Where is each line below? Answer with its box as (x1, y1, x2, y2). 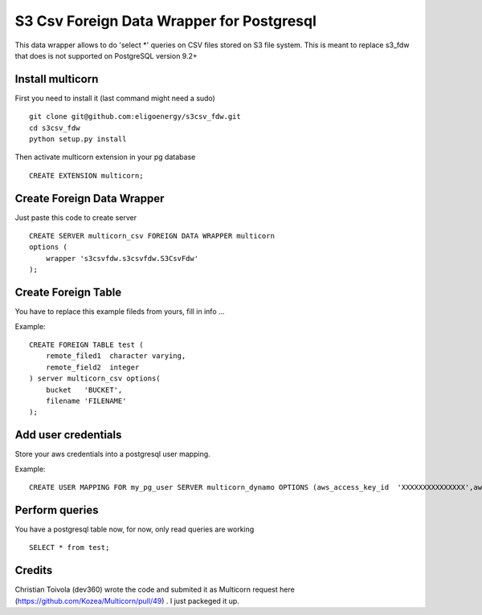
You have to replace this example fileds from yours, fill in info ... (14, 307, 225, 316)
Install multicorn (14, 72, 99, 86)
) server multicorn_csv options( (29, 374, 161, 383)
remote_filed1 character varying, (45, 352, 186, 360)
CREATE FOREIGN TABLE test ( (29, 340, 144, 349)
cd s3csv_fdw (29, 123, 80, 132)
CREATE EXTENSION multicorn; (29, 171, 144, 180)
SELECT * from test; (29, 543, 110, 552)
